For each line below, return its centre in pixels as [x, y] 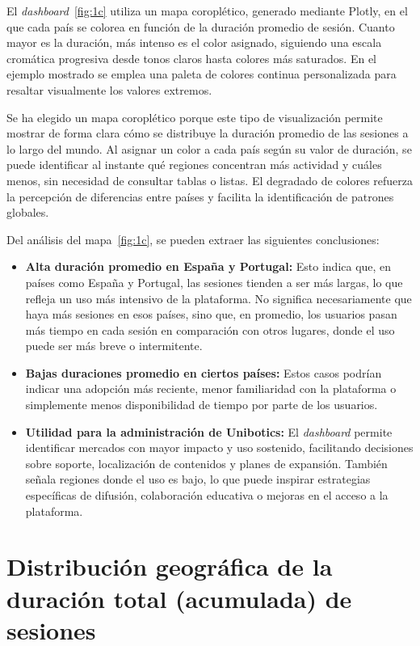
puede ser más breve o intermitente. [114, 346]
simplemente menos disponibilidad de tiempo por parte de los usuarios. [202, 405]
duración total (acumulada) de [179, 598]
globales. [28, 212]
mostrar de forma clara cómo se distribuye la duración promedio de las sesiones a [208, 133]
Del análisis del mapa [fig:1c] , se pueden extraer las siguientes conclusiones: [193, 239]
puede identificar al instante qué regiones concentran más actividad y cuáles [194, 165]
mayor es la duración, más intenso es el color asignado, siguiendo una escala [194, 42]
